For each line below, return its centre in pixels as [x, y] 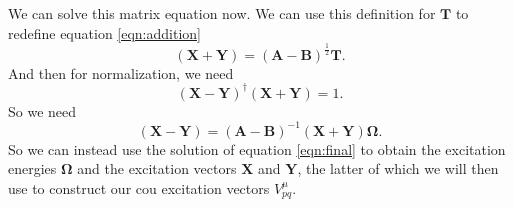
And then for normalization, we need [121, 72]
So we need [42, 110]
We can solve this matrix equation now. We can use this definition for [222, 13]
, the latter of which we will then [398, 168]
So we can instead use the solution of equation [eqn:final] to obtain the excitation [257, 148]
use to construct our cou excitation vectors [139, 187]
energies [32, 168]
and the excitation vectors [157, 168]
